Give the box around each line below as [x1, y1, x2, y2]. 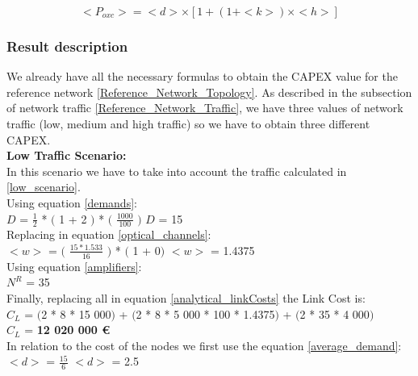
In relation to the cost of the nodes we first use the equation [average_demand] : [6, 336, 402, 353]
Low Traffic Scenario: [6, 147, 127, 164]
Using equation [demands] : [6, 194, 137, 211]
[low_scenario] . [6, 178, 81, 195]
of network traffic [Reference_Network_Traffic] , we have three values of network [6, 99, 403, 116]
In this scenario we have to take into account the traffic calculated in [6, 162, 347, 179]
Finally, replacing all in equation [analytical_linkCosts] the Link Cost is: [6, 290, 366, 306]
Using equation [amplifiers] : [6, 257, 142, 274]
